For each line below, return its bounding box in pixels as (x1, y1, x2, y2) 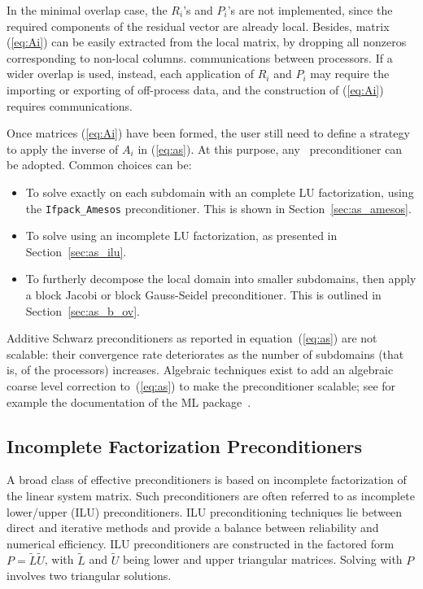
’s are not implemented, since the (227, 2, 393, 18)
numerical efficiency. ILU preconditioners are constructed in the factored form (7, 534, 395, 552)
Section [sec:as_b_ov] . (25, 302, 140, 319)
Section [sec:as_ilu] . (25, 242, 127, 260)
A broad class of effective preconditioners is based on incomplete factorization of (7, 471, 407, 488)
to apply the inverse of (7, 140, 119, 157)
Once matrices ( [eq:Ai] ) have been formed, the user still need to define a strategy (7, 124, 410, 142)
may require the (310, 65, 390, 82)
